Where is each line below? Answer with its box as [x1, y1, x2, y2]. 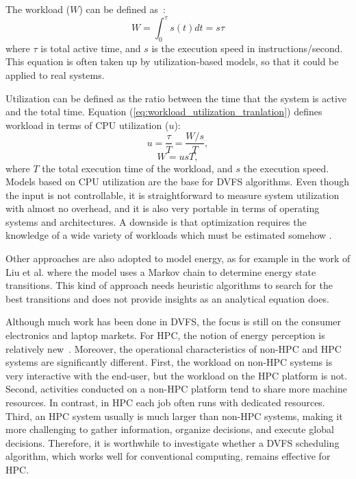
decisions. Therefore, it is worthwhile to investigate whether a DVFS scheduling [5, 435, 340, 449]
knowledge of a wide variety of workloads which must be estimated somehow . [5, 228, 332, 242]
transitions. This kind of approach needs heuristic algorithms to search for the [5, 278, 333, 292]
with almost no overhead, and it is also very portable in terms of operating [5, 201, 320, 215]
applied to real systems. [5, 68, 105, 82]
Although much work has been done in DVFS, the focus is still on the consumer [5, 314, 342, 329]
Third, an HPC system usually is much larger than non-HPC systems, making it [5, 408, 343, 423]
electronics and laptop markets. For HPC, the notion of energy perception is [5, 328, 325, 342]
